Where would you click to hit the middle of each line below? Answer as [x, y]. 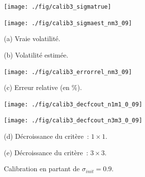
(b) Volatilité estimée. [36, 54]
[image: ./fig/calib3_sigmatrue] [58, 7]
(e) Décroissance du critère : [46, 152]
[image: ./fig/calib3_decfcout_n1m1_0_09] [73, 104]
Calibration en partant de [42, 169]
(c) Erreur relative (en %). [43, 87]
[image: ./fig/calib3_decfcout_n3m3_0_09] [73, 121]
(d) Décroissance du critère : [46, 136]
